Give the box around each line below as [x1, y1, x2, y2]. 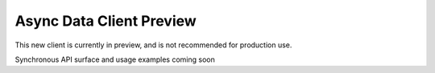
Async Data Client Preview [14, 12, 197, 30]
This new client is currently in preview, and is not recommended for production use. [14, 40, 292, 50]
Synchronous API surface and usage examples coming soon [14, 55, 215, 64]
